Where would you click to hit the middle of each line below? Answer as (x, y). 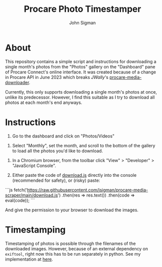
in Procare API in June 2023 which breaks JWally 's (57, 77)
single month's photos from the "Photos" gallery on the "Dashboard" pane (80, 67)
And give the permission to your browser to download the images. (72, 210)
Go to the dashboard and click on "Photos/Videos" (63, 136)
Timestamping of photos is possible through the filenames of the (70, 243)
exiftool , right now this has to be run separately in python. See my (73, 254)
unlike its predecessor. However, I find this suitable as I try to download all (80, 97)
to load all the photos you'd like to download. (57, 151)
